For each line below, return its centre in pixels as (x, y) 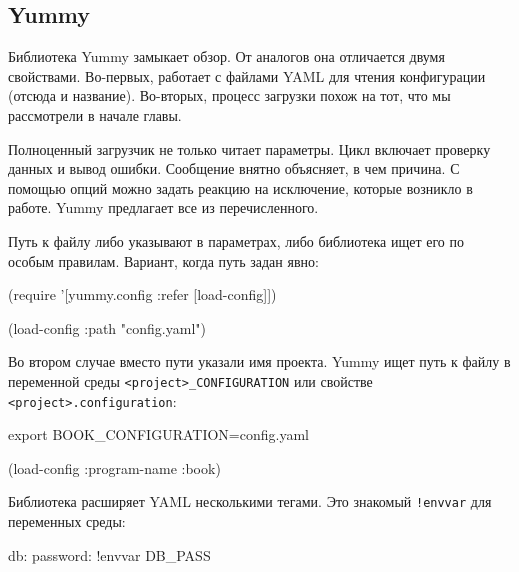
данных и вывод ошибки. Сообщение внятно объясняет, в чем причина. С (234, 168)
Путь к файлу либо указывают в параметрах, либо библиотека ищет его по (236, 240)
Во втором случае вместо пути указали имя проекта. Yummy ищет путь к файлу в (259, 361)
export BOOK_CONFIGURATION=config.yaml (158, 434)
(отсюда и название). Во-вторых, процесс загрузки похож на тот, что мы (229, 95)
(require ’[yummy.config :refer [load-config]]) (142, 294)
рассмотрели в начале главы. (95, 114)
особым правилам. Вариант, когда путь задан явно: (163, 260)
